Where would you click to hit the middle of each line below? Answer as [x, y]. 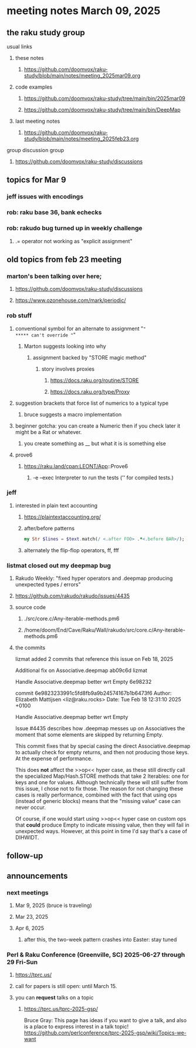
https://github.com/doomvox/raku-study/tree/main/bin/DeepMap [102, 110]
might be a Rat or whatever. [48, 432]
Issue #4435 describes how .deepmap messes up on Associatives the [100, 728]
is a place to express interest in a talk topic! [76, 1027]
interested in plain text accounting [56, 505]
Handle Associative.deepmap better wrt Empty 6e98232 [83, 681]
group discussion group [36, 150]
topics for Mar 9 [36, 180]
